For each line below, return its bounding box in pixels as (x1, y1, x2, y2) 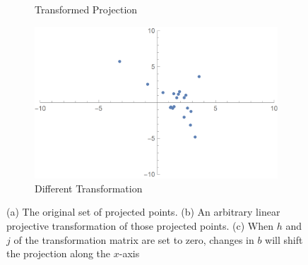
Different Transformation (35, 180, 143, 195)
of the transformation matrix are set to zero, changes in (13, 232, 254, 247)
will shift (265, 232, 303, 247)
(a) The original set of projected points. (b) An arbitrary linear (6, 204, 280, 219)
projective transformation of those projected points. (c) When (6, 218, 274, 233)
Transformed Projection (35, 2, 138, 16)
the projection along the (6, 246, 111, 261)
